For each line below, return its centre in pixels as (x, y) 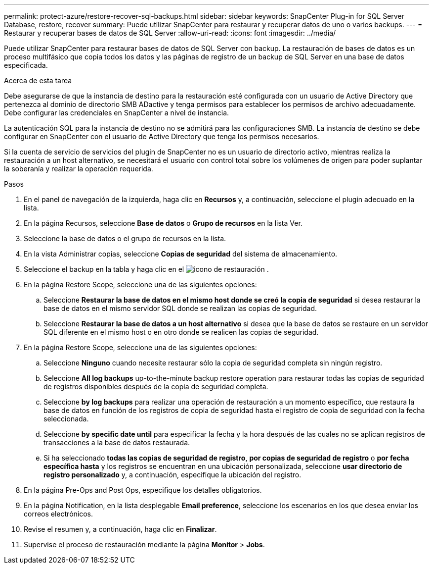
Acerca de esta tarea (38, 80)
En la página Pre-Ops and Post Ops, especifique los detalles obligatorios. (143, 490)
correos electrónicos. (59, 514)
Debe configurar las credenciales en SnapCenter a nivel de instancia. (117, 113)
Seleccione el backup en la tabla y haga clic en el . (146, 269)
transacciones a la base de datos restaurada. (117, 442)
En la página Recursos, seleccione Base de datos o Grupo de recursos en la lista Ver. (163, 223)
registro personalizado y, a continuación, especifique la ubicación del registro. (173, 475)
